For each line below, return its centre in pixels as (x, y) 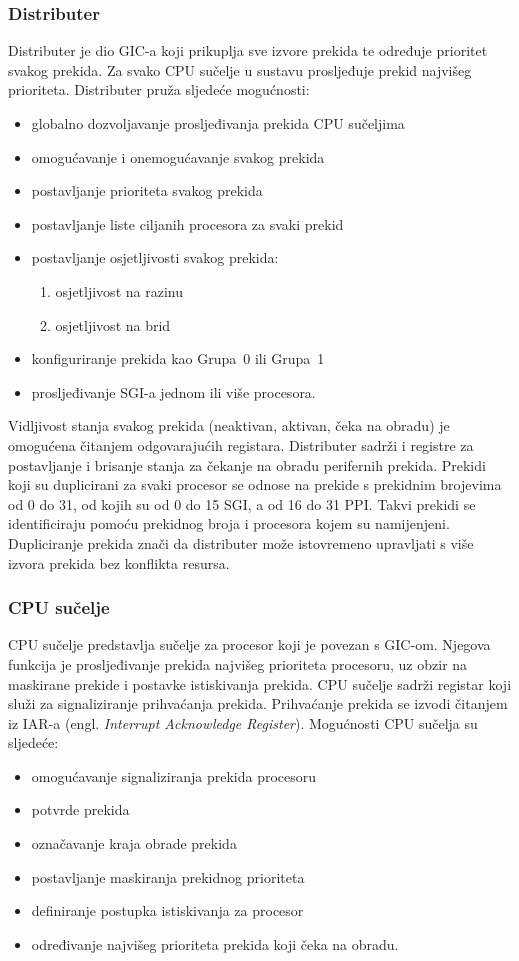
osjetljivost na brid (113, 324)
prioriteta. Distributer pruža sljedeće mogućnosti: (159, 89)
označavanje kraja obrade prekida (134, 843)
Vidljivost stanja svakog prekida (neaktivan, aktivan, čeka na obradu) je (229, 425)
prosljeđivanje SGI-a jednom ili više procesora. (173, 391)
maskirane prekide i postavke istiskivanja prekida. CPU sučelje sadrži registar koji (260, 683)
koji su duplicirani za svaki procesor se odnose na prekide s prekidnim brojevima (255, 484)
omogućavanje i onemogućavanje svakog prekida (178, 156)
